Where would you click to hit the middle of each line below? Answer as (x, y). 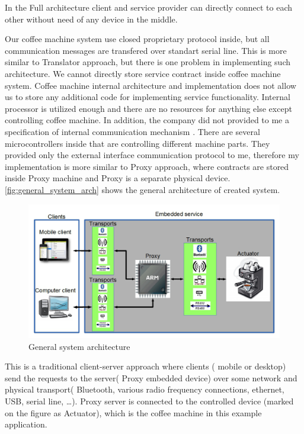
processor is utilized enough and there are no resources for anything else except (148, 108)
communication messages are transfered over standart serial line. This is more (146, 50)
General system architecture (79, 346)
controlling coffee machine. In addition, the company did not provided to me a (147, 120)
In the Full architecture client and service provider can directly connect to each (149, 7)
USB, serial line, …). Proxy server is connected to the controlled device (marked (149, 401)
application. (26, 424)
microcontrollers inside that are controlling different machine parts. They (137, 143)
